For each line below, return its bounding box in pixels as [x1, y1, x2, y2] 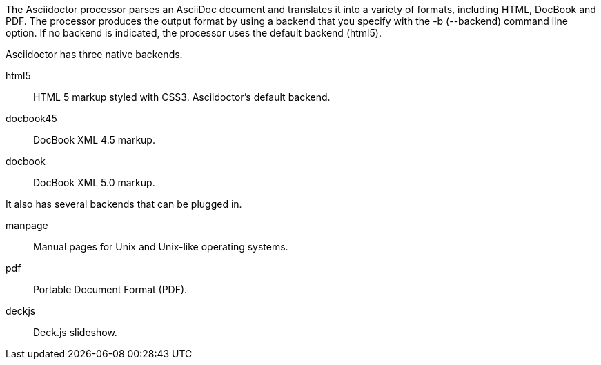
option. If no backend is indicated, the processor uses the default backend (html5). [6, 27, 382, 39]
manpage [6, 219, 48, 231]
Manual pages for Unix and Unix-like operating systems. [33, 241, 288, 253]
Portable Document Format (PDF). [33, 284, 188, 295]
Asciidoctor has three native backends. [6, 48, 183, 60]
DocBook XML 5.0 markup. [33, 177, 155, 188]
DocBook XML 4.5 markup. [33, 134, 155, 146]
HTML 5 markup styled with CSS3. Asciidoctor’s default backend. [33, 91, 331, 103]
